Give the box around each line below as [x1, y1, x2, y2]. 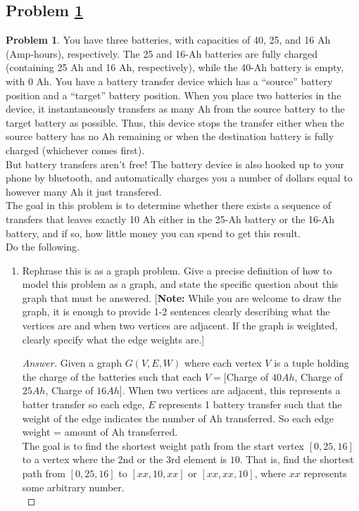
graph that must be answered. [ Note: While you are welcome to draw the [22, 290, 341, 305]
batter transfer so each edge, [22, 397, 145, 412]
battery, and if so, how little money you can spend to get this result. [6, 225, 301, 240]
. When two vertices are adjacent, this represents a [122, 383, 341, 398]
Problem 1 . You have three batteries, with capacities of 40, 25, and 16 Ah [6, 32, 331, 47]
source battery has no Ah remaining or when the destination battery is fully [6, 129, 334, 144]
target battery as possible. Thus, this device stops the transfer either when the [6, 115, 345, 130]
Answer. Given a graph [22, 355, 122, 370]
